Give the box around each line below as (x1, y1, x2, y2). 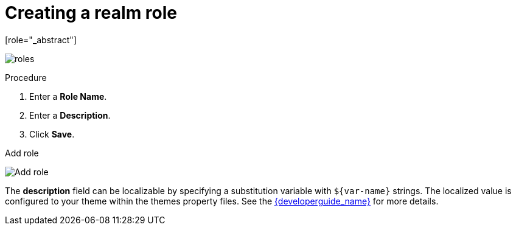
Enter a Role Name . (29, 91, 107, 102)
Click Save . (29, 128, 75, 139)
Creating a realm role (5, 2, 177, 23)
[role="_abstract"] (5, 34, 77, 45)
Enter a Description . (29, 110, 111, 120)
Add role (5, 147, 39, 158)
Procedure (5, 72, 47, 83)
